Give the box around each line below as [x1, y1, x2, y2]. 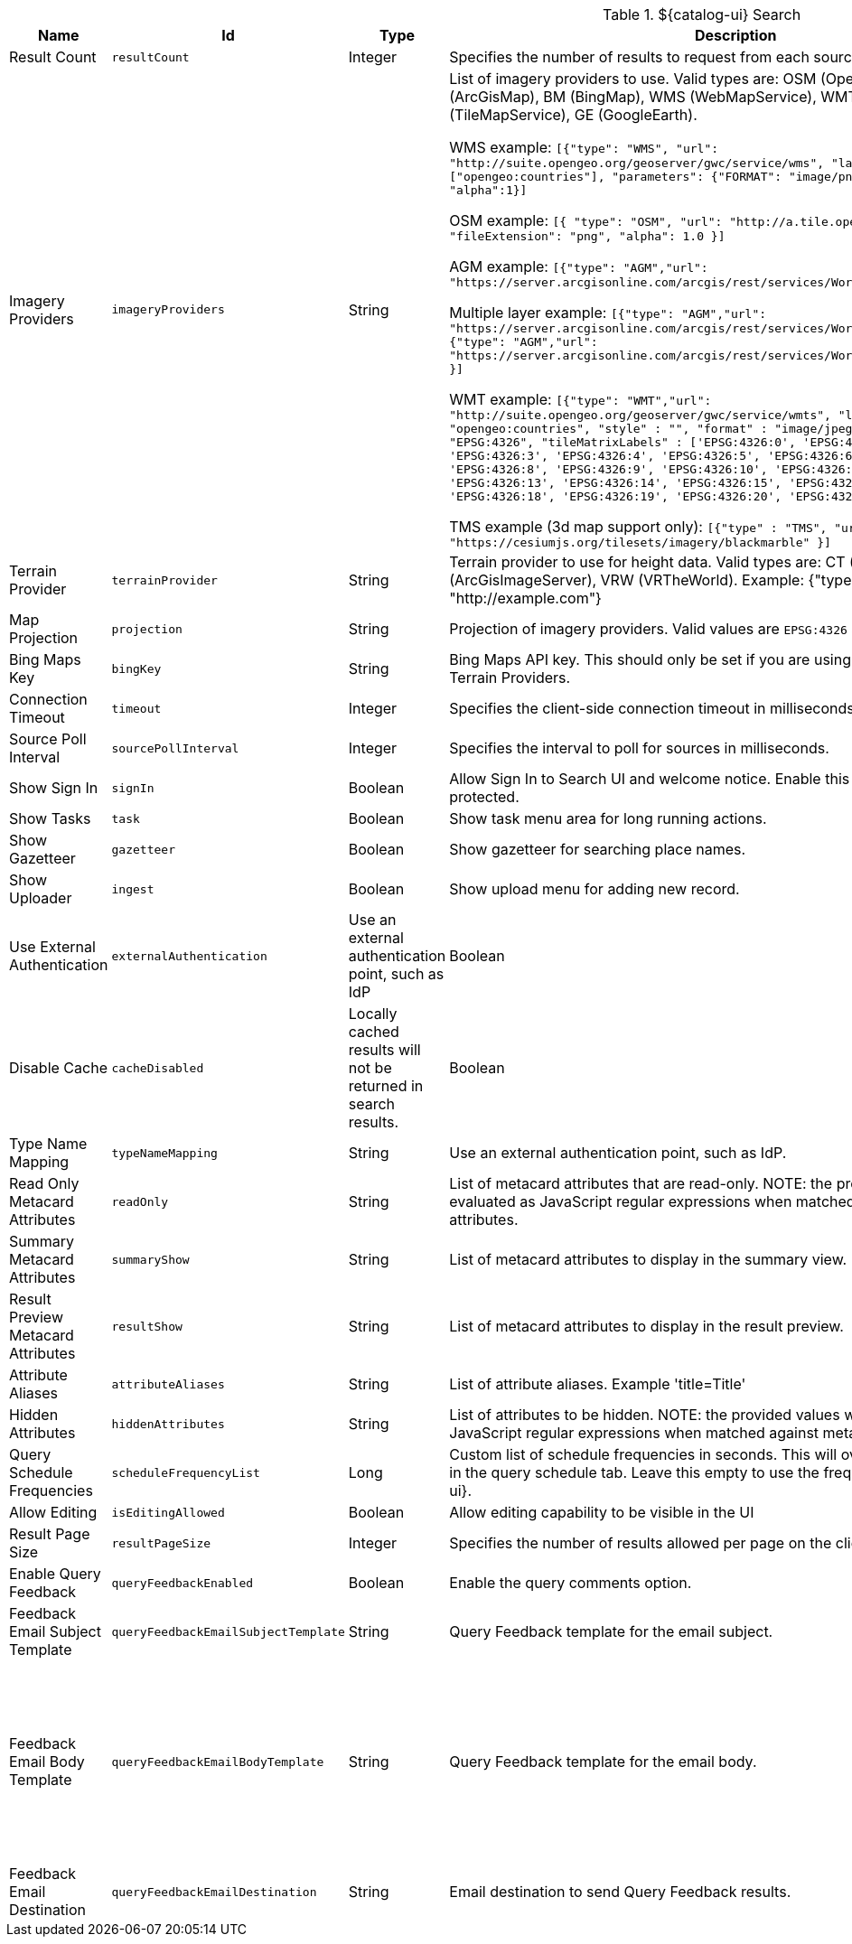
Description [695, 26, 777, 44]
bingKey [111, 661, 162, 676]
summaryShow [111, 1252, 190, 1266]
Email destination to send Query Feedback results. [449, 1883, 791, 1901]
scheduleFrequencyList [111, 1465, 260, 1480]
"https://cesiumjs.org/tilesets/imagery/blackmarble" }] [449, 536, 831, 549]
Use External [9, 938, 96, 956]
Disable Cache [9, 1059, 108, 1077]
